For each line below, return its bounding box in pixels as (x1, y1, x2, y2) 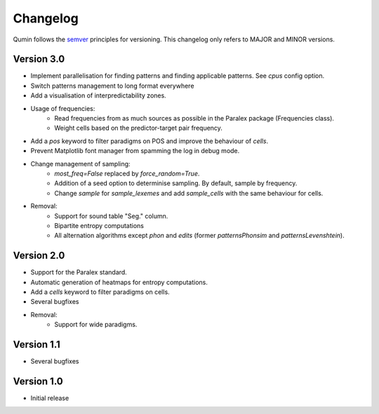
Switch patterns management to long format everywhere (30, 81, 194, 90)
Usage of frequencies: (30, 104, 95, 112)
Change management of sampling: (30, 159, 131, 168)
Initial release (30, 394, 69, 402)
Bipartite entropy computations (54, 221, 144, 229)
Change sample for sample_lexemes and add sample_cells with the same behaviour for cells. (54, 189, 324, 197)
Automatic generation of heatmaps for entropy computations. (30, 278, 208, 286)
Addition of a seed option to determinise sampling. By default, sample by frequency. (54, 179, 298, 187)
